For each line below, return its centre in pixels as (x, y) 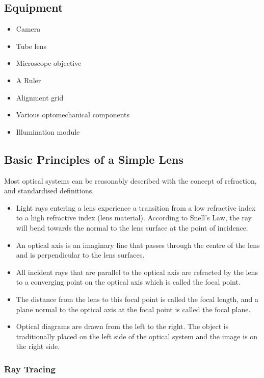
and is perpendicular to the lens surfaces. (80, 255)
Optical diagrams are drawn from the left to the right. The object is (122, 326)
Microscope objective (49, 63)
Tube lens (31, 46)
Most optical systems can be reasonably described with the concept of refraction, (130, 180)
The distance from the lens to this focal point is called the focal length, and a (137, 299)
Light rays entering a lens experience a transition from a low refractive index (136, 207)
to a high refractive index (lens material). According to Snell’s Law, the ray (134, 218)
